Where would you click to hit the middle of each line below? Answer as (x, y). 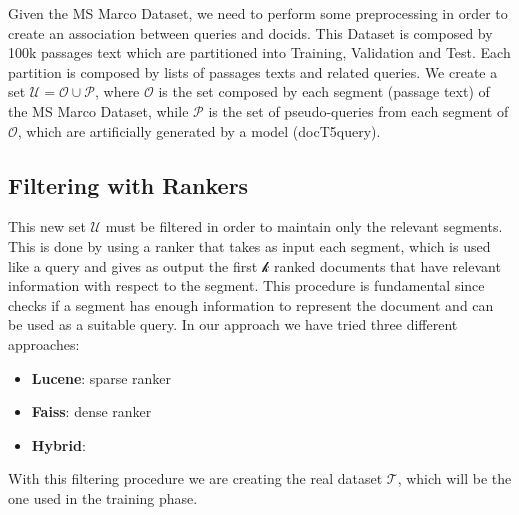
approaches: (44, 343)
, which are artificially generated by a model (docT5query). (199, 130)
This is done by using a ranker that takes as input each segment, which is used (249, 245)
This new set (47, 226)
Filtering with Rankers (128, 184)
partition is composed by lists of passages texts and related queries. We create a (253, 71)
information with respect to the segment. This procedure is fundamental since (246, 285)
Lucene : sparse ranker (101, 377)
